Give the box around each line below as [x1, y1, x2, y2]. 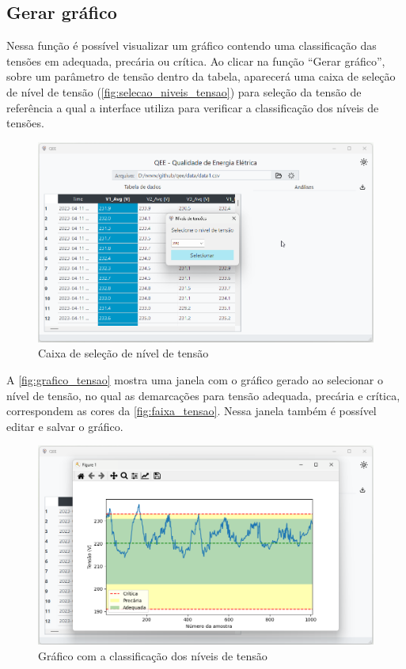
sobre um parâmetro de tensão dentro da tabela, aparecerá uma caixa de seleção [6, 68, 396, 85]
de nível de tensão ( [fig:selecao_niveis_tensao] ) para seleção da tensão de [6, 83, 362, 100]
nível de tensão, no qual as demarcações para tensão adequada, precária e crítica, [6, 387, 400, 403]
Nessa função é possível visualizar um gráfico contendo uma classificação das [6, 37, 377, 54]
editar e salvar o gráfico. [6, 418, 123, 434]
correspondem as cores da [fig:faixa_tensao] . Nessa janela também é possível [6, 403, 377, 419]
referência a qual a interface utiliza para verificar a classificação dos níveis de [6, 99, 379, 115]
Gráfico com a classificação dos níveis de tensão [38, 647, 268, 663]
